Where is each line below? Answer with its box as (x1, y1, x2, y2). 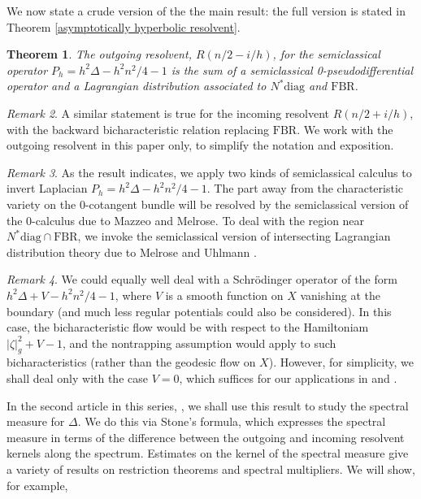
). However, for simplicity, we (268, 354, 414, 371)
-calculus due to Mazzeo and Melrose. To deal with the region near (32, 211, 365, 228)
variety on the (7, 195, 76, 212)
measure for (7, 413, 65, 430)
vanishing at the (300, 286, 380, 303)
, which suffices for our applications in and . (179, 370, 397, 387)
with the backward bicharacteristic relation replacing (7, 120, 270, 137)
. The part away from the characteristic (206, 180, 404, 197)
